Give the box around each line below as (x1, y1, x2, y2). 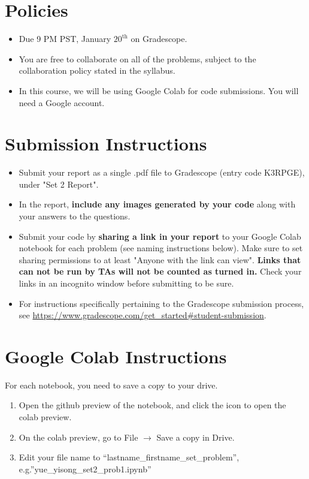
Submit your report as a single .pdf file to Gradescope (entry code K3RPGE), (19, 166, 305, 179)
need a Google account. (19, 96, 105, 109)
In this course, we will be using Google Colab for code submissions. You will (19, 84, 299, 97)
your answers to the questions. (19, 210, 131, 222)
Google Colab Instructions (5, 344, 227, 368)
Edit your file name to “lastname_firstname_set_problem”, (19, 451, 240, 463)
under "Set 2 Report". (19, 177, 99, 190)
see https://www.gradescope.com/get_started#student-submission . (19, 309, 266, 321)
